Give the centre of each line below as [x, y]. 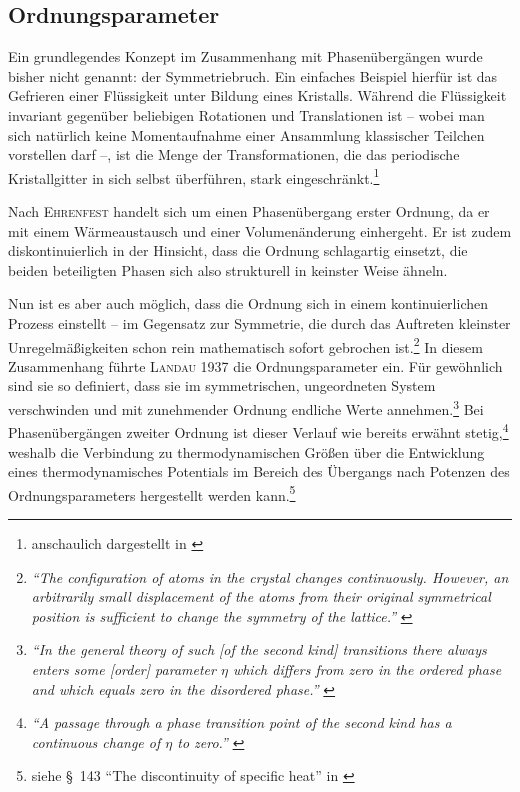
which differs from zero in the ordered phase [367, 668]
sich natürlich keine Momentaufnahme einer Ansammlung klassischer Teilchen [246, 134]
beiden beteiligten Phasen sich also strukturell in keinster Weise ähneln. [228, 269]
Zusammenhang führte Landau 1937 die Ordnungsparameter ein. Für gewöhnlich [255, 365]
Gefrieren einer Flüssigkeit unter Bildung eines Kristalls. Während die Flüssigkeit [257, 95]
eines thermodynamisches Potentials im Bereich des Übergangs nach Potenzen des [259, 471]
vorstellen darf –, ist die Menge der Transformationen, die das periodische [234, 154]
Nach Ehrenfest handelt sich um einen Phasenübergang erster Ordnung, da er [249, 211]
